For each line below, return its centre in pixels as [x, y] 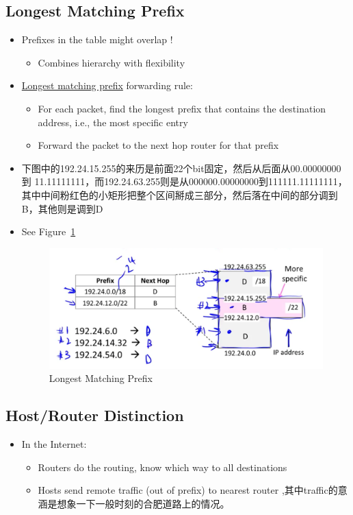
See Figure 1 [49, 231]
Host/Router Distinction [95, 415]
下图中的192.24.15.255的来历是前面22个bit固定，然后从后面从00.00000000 [181, 168]
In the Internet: [54, 443]
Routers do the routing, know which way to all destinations [162, 467]
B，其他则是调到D [62, 208]
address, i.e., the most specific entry [113, 122]
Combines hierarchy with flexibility [112, 62]
